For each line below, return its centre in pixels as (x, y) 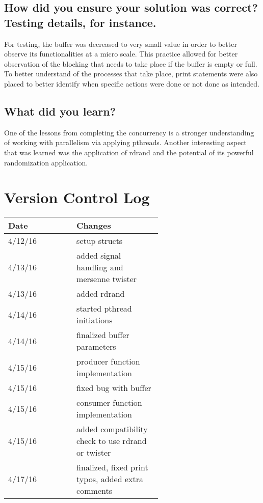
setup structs (100, 241)
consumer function (109, 403)
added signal (99, 256)
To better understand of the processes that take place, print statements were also (131, 74)
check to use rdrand (112, 441)
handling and (100, 267)
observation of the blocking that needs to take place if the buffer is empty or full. (131, 63)
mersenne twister (107, 279)
